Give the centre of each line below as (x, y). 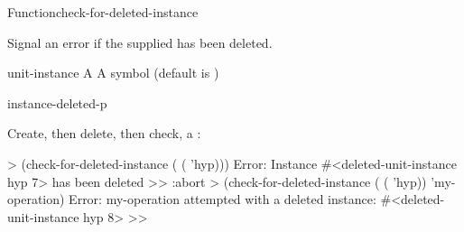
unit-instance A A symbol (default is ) (113, 73)
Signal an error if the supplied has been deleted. (140, 42)
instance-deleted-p (57, 102)
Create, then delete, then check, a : (104, 133)
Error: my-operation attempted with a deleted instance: (223, 199)
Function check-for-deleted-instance (103, 12)
